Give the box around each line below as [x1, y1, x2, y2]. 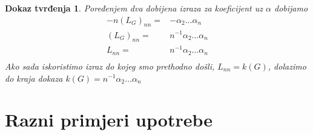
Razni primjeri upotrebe [5, 107, 213, 132]
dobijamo [274, 2, 308, 14]
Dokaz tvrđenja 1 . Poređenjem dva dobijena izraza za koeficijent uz [5, 2, 263, 14]
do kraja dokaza [5, 71, 63, 84]
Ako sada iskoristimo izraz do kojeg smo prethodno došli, [5, 59, 215, 72]
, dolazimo [268, 59, 306, 72]
